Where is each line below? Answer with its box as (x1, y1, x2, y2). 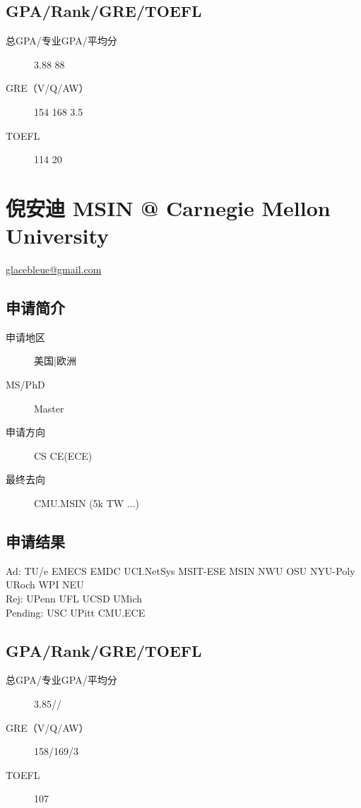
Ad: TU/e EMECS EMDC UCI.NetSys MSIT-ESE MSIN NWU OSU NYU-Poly (6, 563, 355, 578)
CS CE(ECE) (34, 448, 93, 463)
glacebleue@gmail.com (6, 262, 102, 277)
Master (34, 400, 64, 415)
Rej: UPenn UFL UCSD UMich (6, 591, 143, 606)
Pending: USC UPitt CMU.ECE (6, 605, 146, 619)
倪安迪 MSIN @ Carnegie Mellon (6, 193, 331, 222)
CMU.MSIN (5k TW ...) (34, 496, 139, 511)
